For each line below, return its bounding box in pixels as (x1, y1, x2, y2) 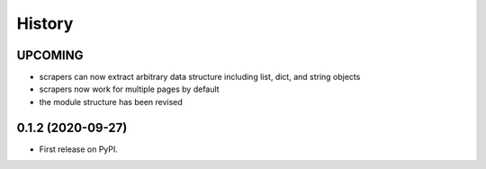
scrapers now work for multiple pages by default (39, 84, 220, 94)
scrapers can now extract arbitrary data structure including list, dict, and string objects (39, 72, 361, 83)
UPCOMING (16, 48, 84, 63)
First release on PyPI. (39, 144, 119, 155)
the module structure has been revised (39, 96, 184, 107)
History (16, 13, 74, 33)
